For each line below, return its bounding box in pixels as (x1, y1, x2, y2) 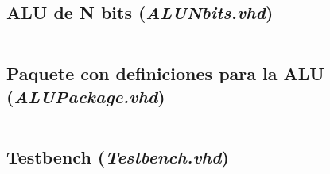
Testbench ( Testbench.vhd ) (6, 145, 229, 169)
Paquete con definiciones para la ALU (6, 60, 324, 85)
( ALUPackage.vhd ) (6, 83, 165, 108)
